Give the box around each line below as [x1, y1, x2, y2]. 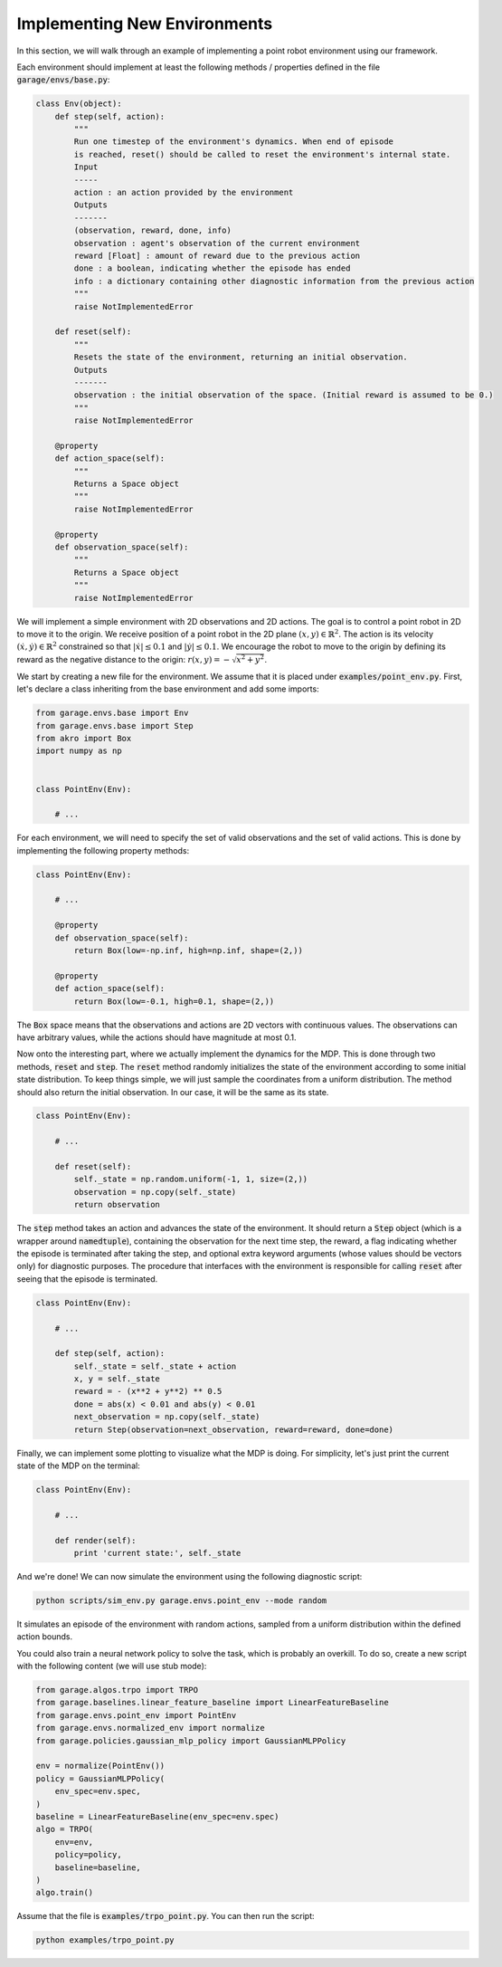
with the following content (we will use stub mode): [16, 1661, 207, 1672]
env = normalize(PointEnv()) [35, 1761, 166, 1771]
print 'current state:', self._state [73, 1548, 242, 1558]
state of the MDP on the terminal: [16, 1460, 140, 1471]
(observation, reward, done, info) [73, 225, 232, 235]
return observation [73, 1199, 160, 1210]
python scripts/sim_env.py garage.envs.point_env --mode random [35, 1595, 327, 1606]
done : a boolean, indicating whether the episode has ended [73, 263, 351, 273]
